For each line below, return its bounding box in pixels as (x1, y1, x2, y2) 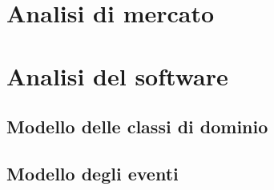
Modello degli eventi (6, 160, 179, 185)
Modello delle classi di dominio (6, 114, 268, 139)
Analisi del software (6, 59, 228, 92)
